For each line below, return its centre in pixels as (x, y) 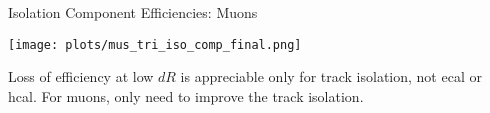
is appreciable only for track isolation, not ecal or (331, 76)
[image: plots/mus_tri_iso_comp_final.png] (155, 44)
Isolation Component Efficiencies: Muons (133, 12)
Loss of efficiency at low (81, 76)
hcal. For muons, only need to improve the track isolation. (186, 95)
